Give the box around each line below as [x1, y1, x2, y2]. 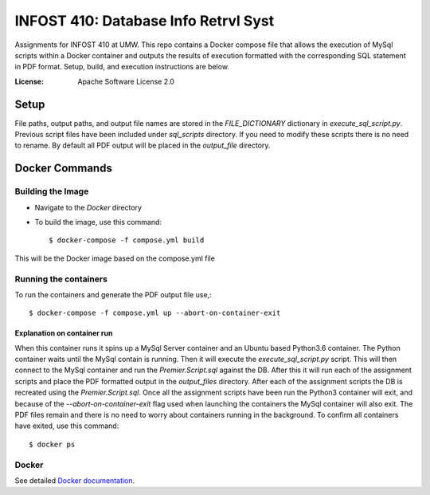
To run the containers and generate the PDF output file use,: [14, 289, 212, 299]
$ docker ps [29, 439, 76, 449]
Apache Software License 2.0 [77, 77, 175, 86]
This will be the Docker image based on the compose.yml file [14, 253, 215, 263]
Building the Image [14, 186, 89, 197]
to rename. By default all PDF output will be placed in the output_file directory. [14, 140, 271, 151]
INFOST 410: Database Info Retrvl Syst [14, 12, 275, 29]
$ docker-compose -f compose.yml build [49, 236, 205, 245]
